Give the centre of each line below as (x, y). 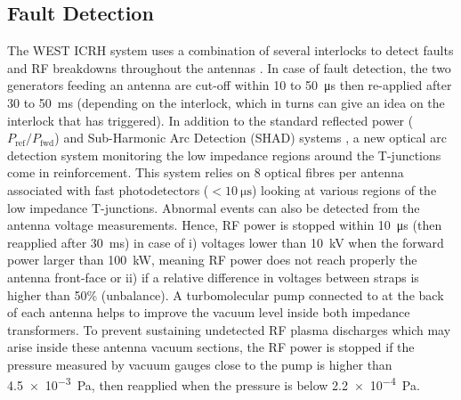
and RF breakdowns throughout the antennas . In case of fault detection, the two (229, 67)
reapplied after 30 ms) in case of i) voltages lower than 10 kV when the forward (226, 242)
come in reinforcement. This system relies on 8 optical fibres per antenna (206, 172)
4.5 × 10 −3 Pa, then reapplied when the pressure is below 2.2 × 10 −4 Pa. (214, 384)
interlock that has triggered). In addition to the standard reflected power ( (210, 120)
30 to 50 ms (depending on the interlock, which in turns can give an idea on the (226, 102)
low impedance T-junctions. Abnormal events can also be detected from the (214, 207)
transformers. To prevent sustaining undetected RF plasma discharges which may (229, 329)
